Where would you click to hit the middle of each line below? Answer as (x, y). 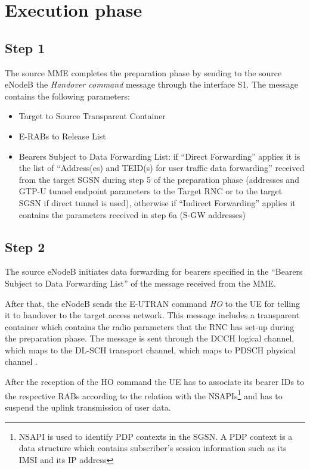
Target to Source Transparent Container (92, 116)
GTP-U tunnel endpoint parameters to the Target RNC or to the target (151, 191)
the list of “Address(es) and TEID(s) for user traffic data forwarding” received (162, 168)
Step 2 (25, 246)
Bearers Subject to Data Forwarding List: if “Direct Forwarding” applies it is (159, 156)
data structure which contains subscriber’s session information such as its (153, 448)
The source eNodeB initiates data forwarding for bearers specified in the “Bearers (154, 271)
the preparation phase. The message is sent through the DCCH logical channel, (150, 338)
